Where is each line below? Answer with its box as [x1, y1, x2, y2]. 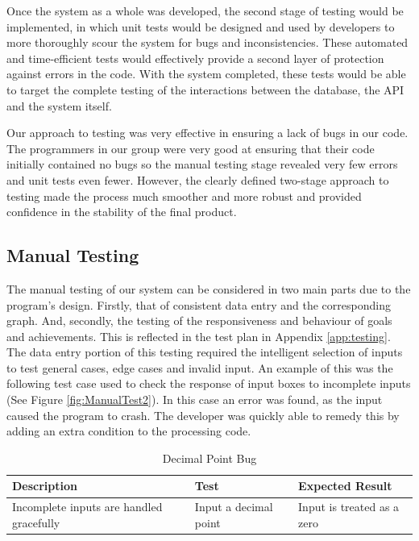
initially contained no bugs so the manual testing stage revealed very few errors [6, 156, 398, 173]
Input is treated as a [298, 498, 400, 515]
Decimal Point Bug [162, 449, 257, 466]
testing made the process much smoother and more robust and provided [6, 187, 362, 204]
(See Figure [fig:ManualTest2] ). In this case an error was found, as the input [6, 391, 383, 408]
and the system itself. [6, 97, 112, 114]
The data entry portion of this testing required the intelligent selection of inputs [6, 343, 403, 360]
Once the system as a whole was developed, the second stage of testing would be [6, 2, 404, 19]
